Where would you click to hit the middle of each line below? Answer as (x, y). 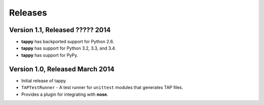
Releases (28, 13)
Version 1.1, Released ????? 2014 (60, 30)
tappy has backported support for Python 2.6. (68, 42)
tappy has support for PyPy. (50, 55)
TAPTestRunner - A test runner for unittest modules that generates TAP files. (102, 87)
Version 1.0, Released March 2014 (62, 69)
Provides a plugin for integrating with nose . (65, 94)
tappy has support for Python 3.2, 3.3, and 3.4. (69, 48)
